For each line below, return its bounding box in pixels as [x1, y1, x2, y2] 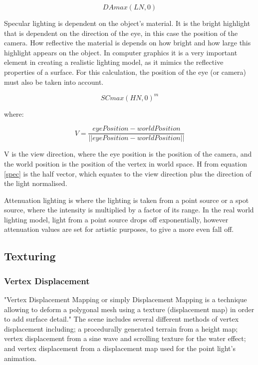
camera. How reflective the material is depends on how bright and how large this [4, 37, 251, 48]
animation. [4, 353, 37, 363]
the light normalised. [4, 178, 67, 188]
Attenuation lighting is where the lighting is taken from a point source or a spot [4, 194, 249, 205]
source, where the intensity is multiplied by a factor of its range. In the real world [4, 204, 254, 215]
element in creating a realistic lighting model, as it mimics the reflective [4, 57, 224, 67]
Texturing [4, 248, 56, 264]
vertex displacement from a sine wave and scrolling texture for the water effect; [4, 333, 246, 344]
